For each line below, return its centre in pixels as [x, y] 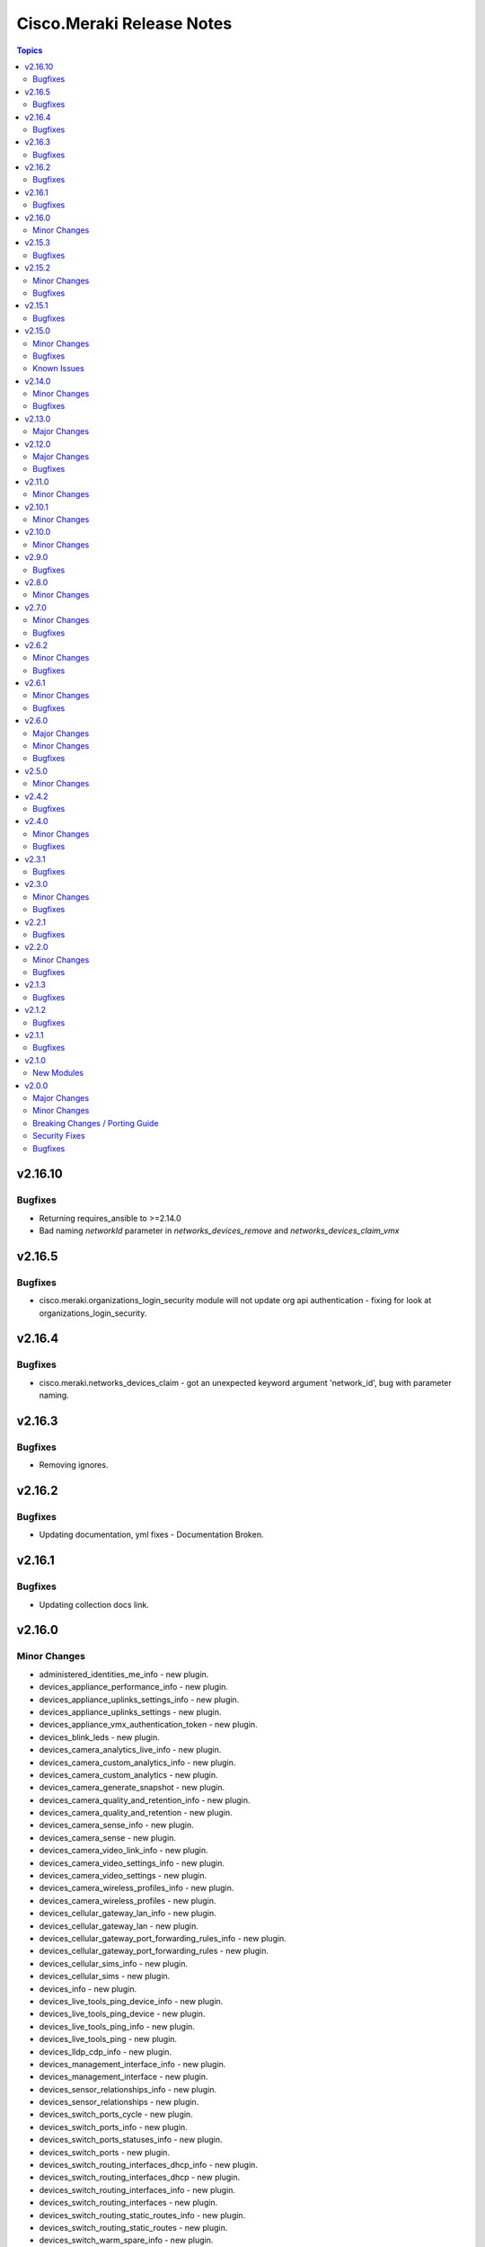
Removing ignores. [74, 1465]
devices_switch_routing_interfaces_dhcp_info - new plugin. [148, 2165]
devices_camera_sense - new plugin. [108, 1837]
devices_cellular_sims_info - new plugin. [114, 1963]
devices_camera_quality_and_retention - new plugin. [136, 1813]
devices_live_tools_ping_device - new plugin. [122, 2014]
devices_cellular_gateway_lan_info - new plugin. [128, 1914]
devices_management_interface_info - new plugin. [132, 2064]
